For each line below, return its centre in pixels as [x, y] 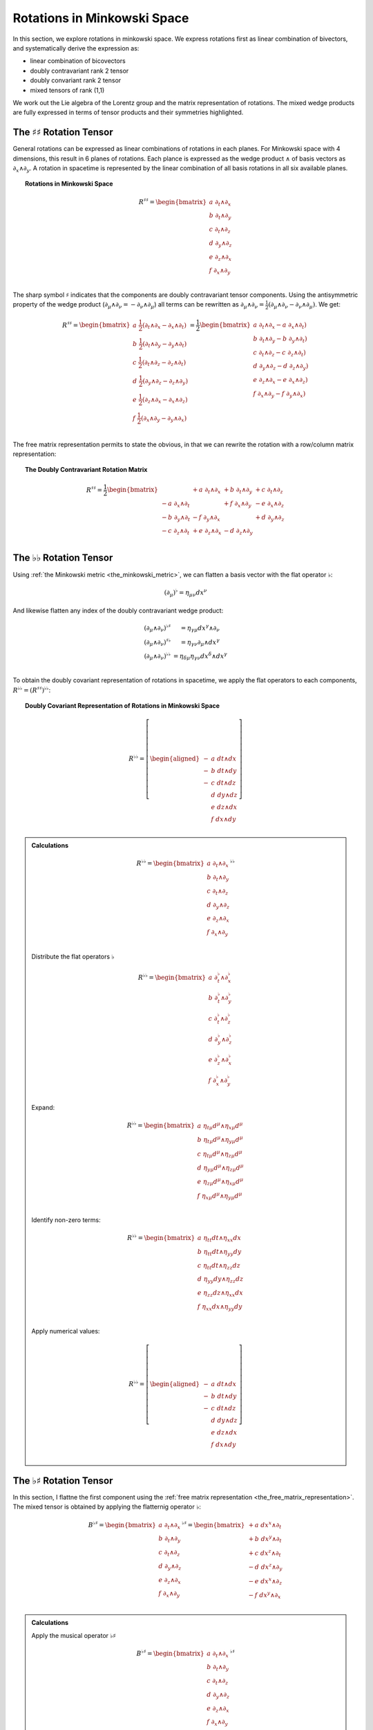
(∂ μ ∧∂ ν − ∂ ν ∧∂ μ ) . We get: [305, 306]
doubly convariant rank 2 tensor [76, 80]
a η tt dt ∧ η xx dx [219, 1239]
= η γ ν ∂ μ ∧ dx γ [200, 642]
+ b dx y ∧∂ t [265, 1539]
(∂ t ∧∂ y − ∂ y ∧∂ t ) [165, 345]
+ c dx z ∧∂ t [265, 1553]
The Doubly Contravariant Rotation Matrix [86, 470]
